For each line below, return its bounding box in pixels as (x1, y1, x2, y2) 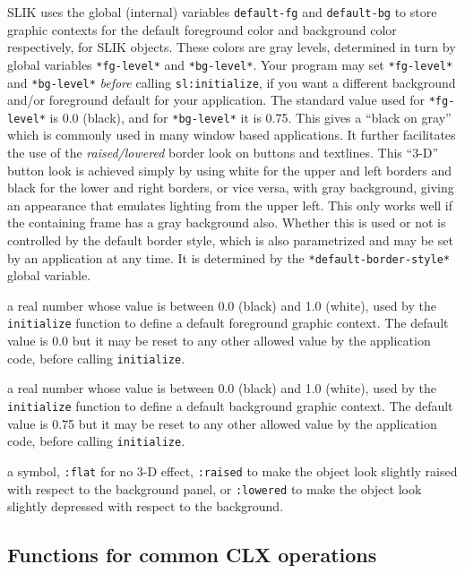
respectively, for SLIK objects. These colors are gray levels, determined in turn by (7, 38, 456, 56)
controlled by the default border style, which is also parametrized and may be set (7, 231, 453, 250)
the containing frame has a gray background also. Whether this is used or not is (7, 213, 446, 232)
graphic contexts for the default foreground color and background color (7, 20, 397, 38)
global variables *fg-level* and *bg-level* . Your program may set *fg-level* (7, 55, 453, 73)
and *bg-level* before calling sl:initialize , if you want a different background (7, 73, 456, 91)
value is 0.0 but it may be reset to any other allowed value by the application (7, 331, 431, 350)
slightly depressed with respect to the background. (7, 497, 284, 516)
